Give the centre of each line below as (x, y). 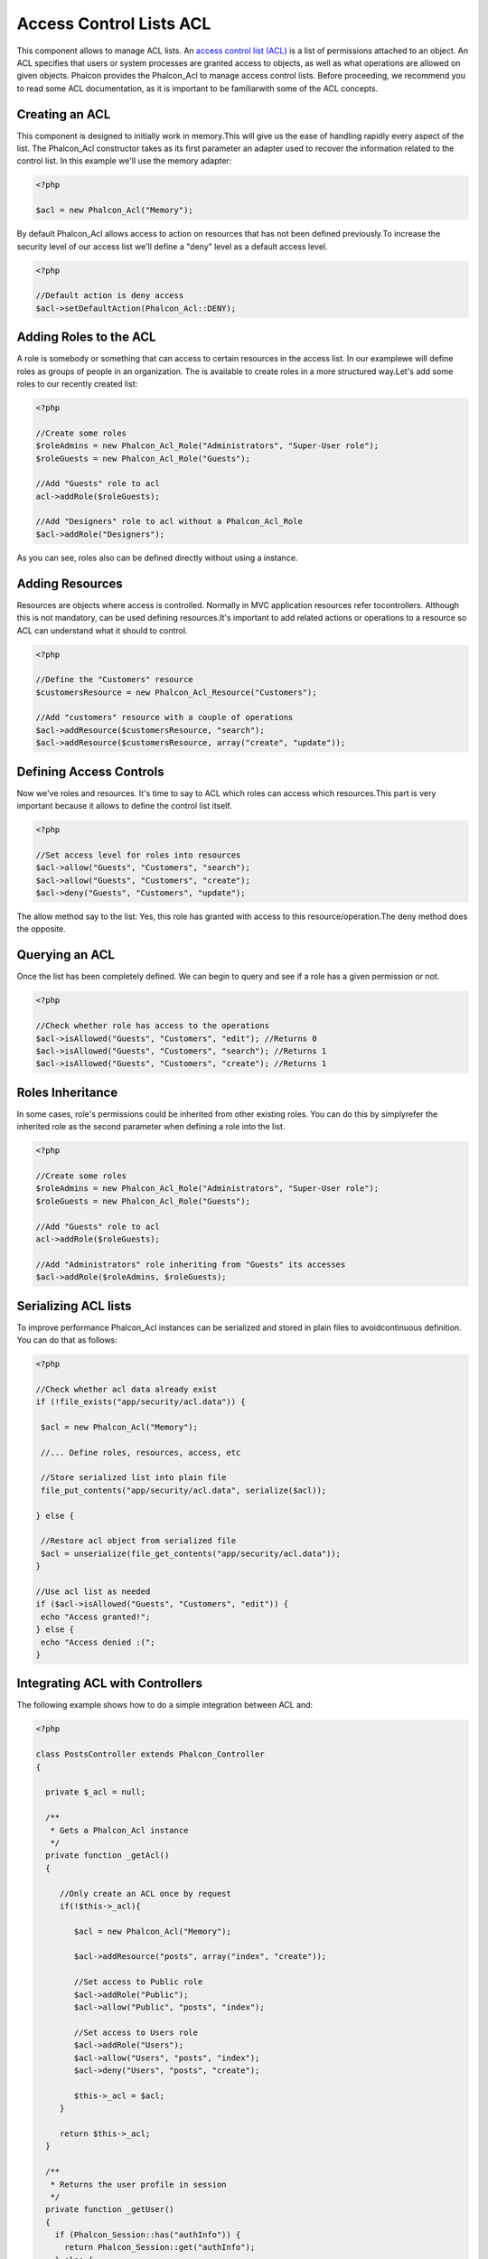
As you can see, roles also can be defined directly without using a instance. (157, 558)
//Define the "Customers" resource (114, 680)
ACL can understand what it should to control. (102, 630)
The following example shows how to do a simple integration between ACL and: (165, 1705)
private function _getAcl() (108, 1856)
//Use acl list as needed (93, 1592)
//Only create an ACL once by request (145, 1893)
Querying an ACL (66, 955)
